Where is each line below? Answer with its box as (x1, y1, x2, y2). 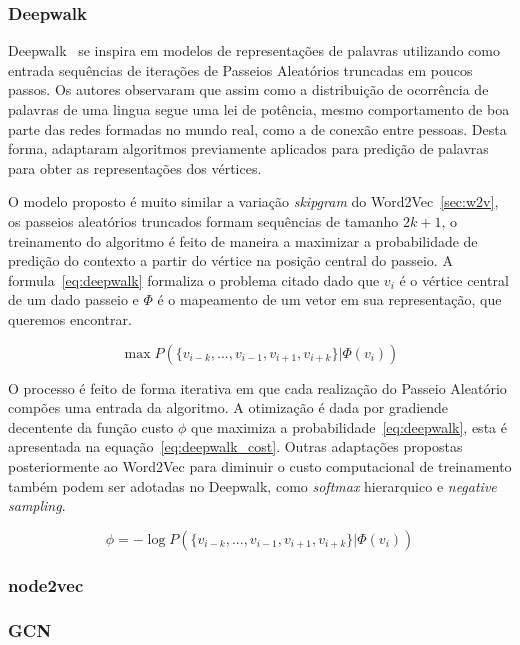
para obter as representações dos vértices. (8, 157, 262, 178)
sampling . (8, 495, 66, 516)
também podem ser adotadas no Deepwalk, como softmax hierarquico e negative (8, 475, 497, 496)
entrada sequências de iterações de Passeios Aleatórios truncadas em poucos (8, 59, 473, 80)
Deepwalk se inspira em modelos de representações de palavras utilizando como (8, 40, 500, 61)
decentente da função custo (8, 416, 174, 437)
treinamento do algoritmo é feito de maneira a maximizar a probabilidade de (8, 230, 478, 251)
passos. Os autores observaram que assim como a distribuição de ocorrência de (8, 79, 489, 100)
